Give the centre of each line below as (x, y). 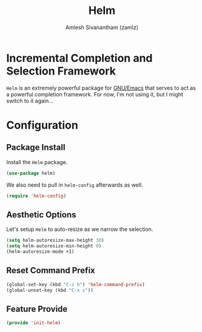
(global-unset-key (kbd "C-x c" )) (50, 290)
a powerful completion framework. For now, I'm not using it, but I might (95, 94)
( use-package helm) (31, 173)
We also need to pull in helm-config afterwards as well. (75, 185)
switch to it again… (30, 101)
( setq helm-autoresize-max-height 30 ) (55, 241)
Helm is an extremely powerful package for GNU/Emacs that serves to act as (101, 88)
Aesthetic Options (42, 215)
